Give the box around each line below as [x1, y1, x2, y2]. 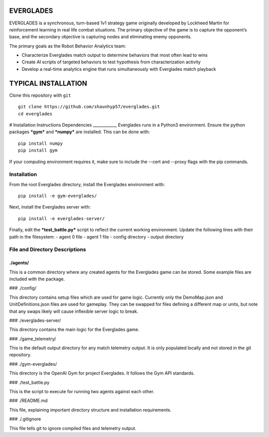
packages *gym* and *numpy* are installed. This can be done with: [9, 129, 150, 135]
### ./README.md [9, 398, 48, 404]
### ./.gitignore [9, 416, 41, 422]
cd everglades [18, 111, 52, 117]
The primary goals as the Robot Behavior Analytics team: [9, 43, 127, 49]
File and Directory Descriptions [9, 246, 86, 253]
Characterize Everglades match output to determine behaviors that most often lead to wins [21, 52, 208, 58]
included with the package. [9, 276, 65, 282]
